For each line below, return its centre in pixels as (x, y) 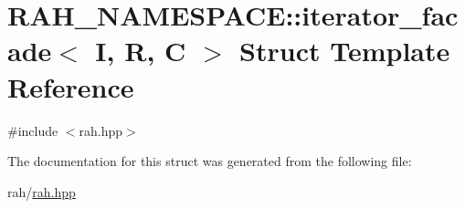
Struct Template (345, 51)
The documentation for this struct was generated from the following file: (210, 161)
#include (33, 130)
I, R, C (141, 51)
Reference (71, 86)
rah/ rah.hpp (42, 191)
